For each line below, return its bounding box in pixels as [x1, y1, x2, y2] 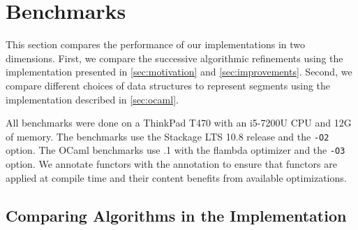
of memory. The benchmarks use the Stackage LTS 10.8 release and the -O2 [6, 129, 329, 143]
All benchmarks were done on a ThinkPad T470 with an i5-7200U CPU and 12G [6, 115, 352, 130]
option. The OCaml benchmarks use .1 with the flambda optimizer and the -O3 [6, 143, 345, 157]
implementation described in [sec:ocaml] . [6, 92, 179, 106]
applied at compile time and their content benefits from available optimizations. [6, 170, 347, 185]
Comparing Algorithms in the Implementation [6, 204, 347, 226]
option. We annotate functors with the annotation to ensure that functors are [6, 157, 337, 171]
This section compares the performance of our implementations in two [6, 37, 305, 52]
